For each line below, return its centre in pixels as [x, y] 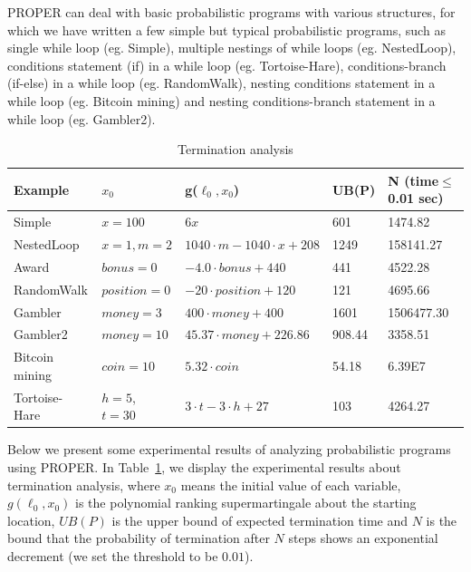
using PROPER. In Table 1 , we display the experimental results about [204, 466]
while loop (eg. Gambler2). [82, 118]
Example [42, 189]
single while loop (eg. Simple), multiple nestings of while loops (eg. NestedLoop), [232, 48]
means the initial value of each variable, [291, 485]
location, [31, 520]
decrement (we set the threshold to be [113, 555]
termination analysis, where [84, 485]
